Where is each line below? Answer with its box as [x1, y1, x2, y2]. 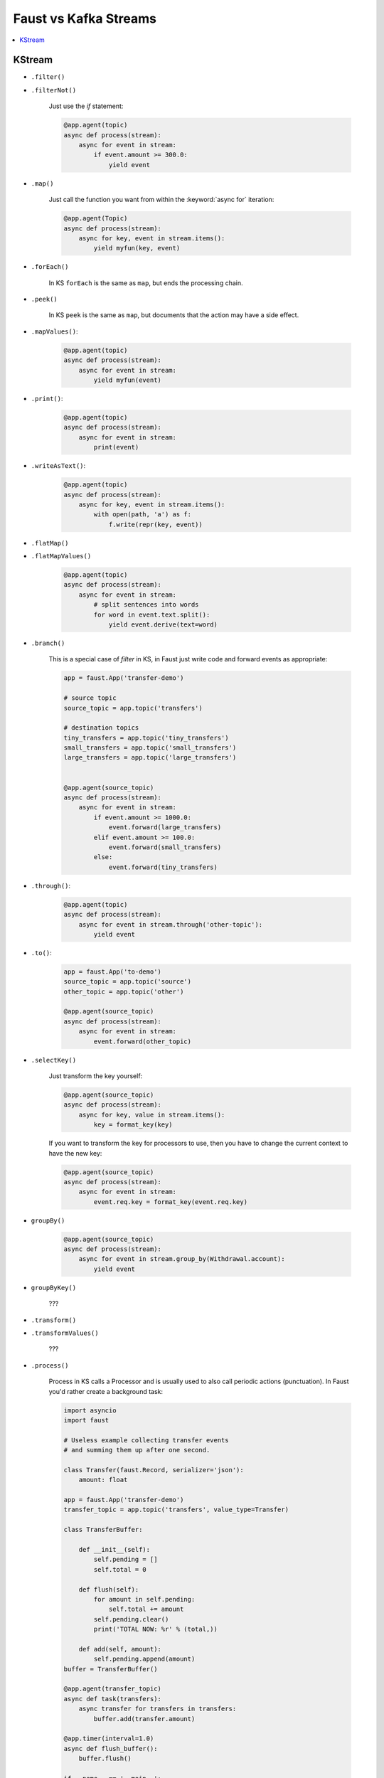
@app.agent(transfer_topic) [63, 1685, 161, 1693]
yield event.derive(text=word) [108, 621, 218, 629]
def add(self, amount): [78, 1645, 161, 1653]
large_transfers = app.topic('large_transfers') [63, 754, 237, 762]
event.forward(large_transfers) [108, 824, 222, 831]
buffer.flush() [78, 1755, 132, 1763]
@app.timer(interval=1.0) [63, 1735, 154, 1742]
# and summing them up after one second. [63, 1446, 210, 1454]
